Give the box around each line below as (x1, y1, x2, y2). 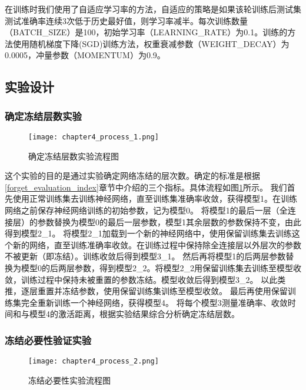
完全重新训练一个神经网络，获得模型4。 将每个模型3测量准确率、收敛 (21, 296, 288, 308)
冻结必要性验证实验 (5, 332, 92, 347)
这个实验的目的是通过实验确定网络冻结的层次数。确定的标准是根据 (5, 169, 260, 182)
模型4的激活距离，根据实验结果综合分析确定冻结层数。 (29, 308, 240, 320)
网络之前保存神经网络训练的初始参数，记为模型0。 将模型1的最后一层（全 (5, 204, 288, 216)
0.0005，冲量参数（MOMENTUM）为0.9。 (5, 49, 165, 61)
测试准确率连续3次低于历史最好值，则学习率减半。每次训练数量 (5, 14, 248, 26)
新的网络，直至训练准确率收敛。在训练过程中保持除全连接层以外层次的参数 (12, 238, 301, 251)
